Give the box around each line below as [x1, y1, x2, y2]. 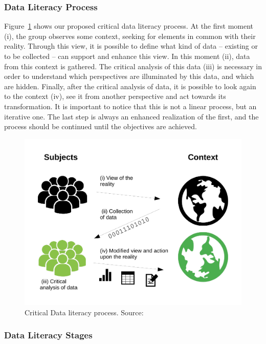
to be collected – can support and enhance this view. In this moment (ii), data [4, 51, 250, 61]
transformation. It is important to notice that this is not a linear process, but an [4, 100, 257, 111]
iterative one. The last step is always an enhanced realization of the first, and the [4, 111, 259, 122]
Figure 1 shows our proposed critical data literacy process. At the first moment [4, 21, 254, 31]
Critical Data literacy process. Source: [25, 307, 144, 317]
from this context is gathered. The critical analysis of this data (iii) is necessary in [4, 60, 262, 71]
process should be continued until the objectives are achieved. [4, 121, 197, 132]
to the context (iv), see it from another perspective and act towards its [4, 91, 226, 102]
